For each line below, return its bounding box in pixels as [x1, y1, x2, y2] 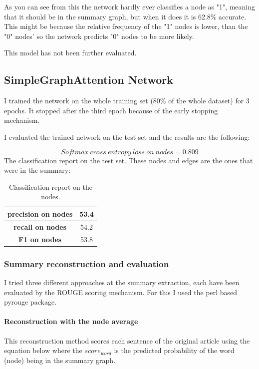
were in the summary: [4, 165, 71, 175]
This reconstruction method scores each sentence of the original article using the [4, 335, 250, 346]
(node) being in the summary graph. [4, 355, 116, 365]
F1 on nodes [18, 234, 62, 244]
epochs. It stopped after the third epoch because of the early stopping [4, 105, 218, 115]
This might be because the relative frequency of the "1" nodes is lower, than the [4, 21, 248, 31]
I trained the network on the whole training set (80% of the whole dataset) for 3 [4, 95, 250, 106]
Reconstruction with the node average [4, 316, 138, 327]
